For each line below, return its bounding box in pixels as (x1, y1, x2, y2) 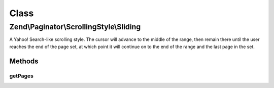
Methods (9, 57, 39, 65)
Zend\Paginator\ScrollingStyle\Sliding (9, 22, 141, 31)
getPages (9, 72, 34, 79)
